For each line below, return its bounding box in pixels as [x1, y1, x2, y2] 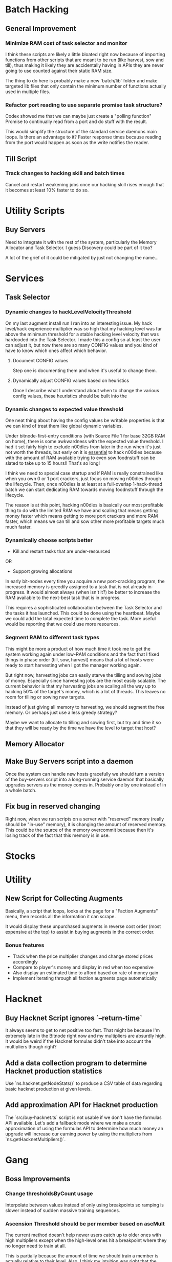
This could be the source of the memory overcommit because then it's [5, 827, 154, 833]
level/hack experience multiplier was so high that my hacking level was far [5, 325, 162, 331]
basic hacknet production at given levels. [5, 1085, 92, 1092]
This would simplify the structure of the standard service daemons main [5, 129, 157, 135]
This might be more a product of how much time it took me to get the [5, 645, 151, 652]
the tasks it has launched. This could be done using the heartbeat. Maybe [5, 610, 161, 616]
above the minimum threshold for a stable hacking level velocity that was [5, 331, 159, 337]
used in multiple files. [5, 89, 50, 95]
